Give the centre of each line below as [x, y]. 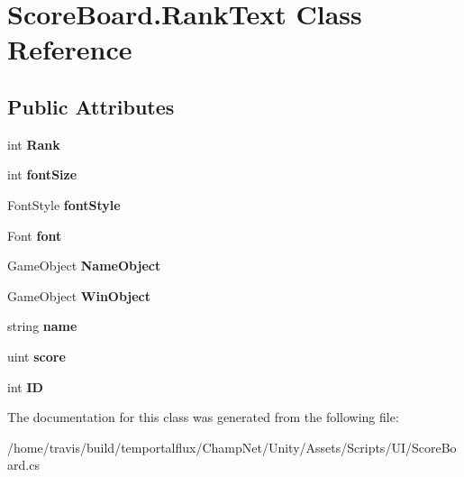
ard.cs [23, 465]
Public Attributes [91, 106]
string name [42, 326]
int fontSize [42, 174]
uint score [36, 356]
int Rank [34, 144]
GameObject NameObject [84, 266]
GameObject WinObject [79, 295]
